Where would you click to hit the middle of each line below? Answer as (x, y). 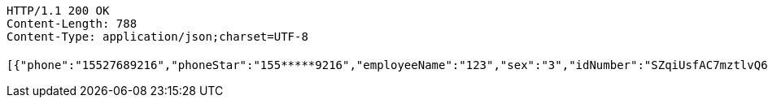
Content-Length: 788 (72, 24)
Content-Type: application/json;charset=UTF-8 (157, 37)
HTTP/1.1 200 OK (58, 11)
